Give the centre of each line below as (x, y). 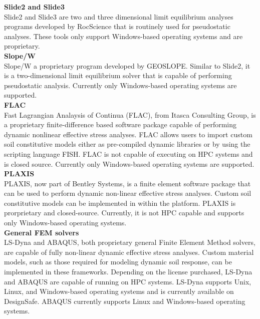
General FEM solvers (42, 232)
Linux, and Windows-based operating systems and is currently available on (119, 291)
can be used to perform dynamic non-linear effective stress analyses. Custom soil (128, 193)
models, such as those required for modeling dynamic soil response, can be (118, 262)
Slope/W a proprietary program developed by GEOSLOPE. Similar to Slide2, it (127, 65)
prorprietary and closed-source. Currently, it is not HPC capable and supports (124, 213)
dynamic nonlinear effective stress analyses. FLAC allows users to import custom (128, 134)
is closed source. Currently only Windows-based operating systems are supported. (129, 164)
